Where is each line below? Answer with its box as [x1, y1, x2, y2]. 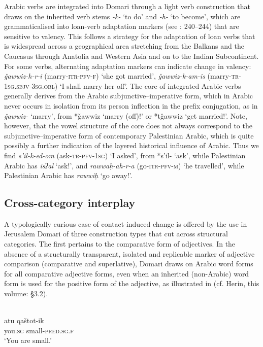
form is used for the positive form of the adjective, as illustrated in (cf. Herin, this [4, 278, 259, 289]
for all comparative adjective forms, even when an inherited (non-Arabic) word [4, 268, 249, 279]
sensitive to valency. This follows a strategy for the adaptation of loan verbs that [4, 30, 255, 41]
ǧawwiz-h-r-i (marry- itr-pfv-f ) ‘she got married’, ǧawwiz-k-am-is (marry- [4, 71, 232, 81]
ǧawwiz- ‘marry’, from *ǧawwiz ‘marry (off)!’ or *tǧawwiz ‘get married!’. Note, [4, 110, 247, 121]
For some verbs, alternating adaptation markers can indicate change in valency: [4, 60, 251, 71]
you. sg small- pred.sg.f [4, 325, 74, 335]
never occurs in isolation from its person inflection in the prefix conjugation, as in [4, 100, 258, 111]
